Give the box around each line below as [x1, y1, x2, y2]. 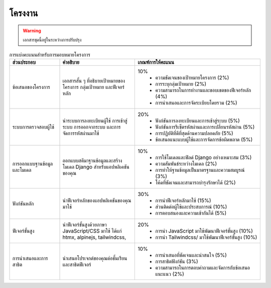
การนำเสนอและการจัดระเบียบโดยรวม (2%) [155, 99, 238, 106]
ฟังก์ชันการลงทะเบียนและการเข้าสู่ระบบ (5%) [155, 117, 240, 124]
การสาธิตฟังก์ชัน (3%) [155, 258, 198, 265]
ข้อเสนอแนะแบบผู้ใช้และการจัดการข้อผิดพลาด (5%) [155, 136, 253, 143]
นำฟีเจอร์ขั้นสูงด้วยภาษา [62, 221, 107, 228]
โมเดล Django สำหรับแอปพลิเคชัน [62, 163, 130, 170]
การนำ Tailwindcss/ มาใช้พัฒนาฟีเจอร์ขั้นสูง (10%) [155, 234, 257, 241]
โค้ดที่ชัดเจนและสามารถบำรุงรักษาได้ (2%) [155, 179, 236, 186]
